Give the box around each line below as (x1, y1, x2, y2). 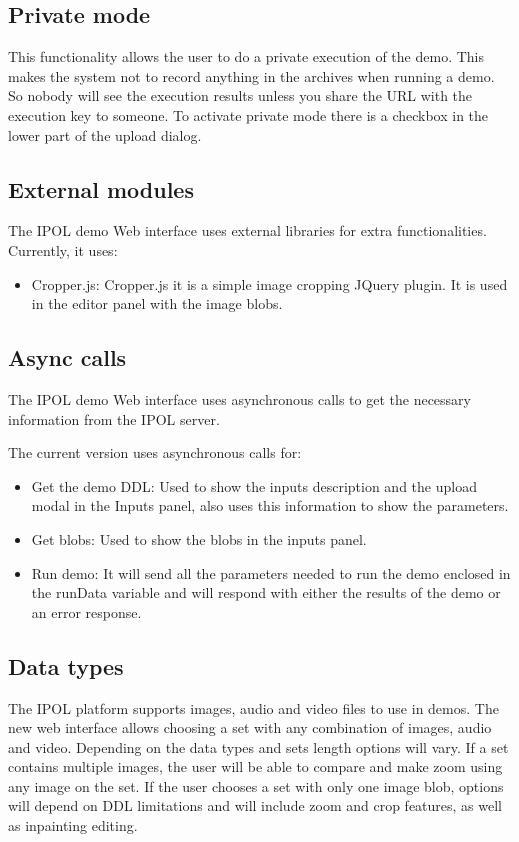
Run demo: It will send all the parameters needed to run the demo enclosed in (31, 562, 511, 583)
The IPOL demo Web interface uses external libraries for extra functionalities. (8, 220, 487, 241)
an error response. (31, 601, 142, 622)
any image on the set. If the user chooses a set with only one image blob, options (8, 775, 504, 796)
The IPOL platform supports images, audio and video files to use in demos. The (8, 697, 499, 718)
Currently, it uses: (8, 239, 118, 260)
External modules (8, 173, 194, 204)
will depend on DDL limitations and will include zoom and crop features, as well (8, 795, 503, 816)
